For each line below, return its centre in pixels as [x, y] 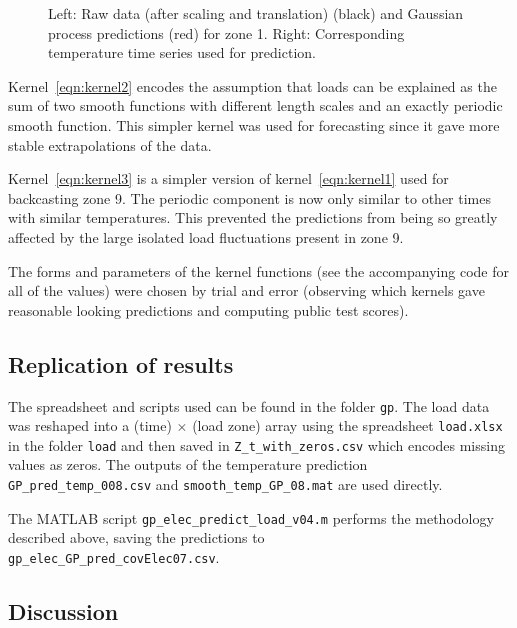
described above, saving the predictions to [136, 537]
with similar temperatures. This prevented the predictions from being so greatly [253, 217]
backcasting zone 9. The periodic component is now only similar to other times [249, 197]
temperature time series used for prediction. [182, 52]
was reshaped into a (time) [90, 425]
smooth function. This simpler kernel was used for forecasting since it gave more [254, 124]
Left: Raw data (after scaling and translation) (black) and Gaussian [256, 13]
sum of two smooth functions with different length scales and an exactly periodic [255, 105]
